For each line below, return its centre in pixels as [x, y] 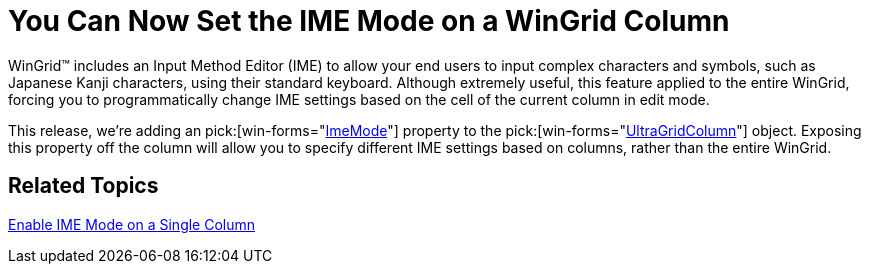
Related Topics [83, 186]
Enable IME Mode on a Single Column [132, 224]
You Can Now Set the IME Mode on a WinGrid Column [369, 21]
